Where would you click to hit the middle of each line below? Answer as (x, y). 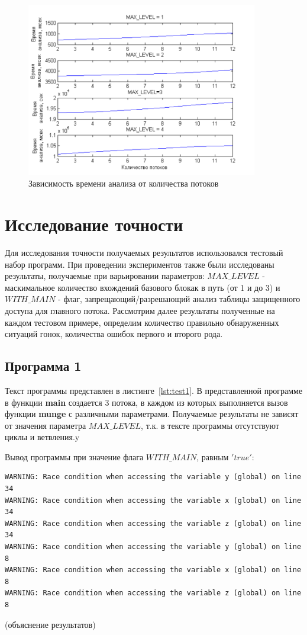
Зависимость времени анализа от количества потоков (124, 183)
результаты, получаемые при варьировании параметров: (105, 276)
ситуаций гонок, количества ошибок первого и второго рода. (114, 334)
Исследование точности (94, 224)
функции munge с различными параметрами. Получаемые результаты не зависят (152, 414)
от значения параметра (46, 425)
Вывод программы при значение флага (74, 456)
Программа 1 (43, 366)
